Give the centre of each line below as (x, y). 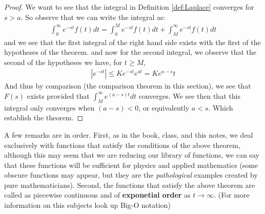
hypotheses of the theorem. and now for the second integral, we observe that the (130, 52)
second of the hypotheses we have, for (63, 62)
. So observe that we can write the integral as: (93, 17)
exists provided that (58, 95)
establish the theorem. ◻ (44, 117)
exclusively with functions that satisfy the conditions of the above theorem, (122, 145)
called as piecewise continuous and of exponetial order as (97, 195)
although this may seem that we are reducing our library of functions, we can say (132, 155)
